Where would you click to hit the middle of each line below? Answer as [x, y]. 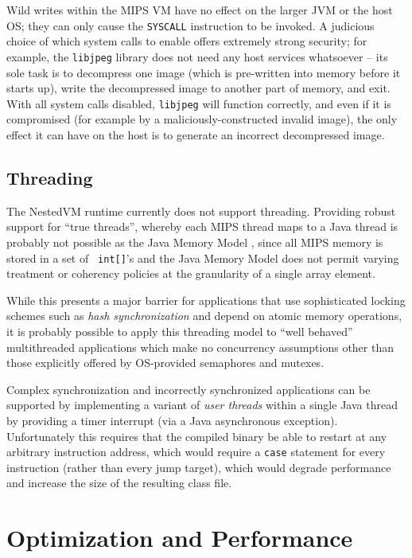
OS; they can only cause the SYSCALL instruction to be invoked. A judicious [190, 25]
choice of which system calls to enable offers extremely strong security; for [187, 41]
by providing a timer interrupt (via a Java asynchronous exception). [172, 420]
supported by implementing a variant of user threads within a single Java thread [202, 405]
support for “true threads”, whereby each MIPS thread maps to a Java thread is [202, 226]
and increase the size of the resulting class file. [119, 483]
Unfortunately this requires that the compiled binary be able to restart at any [197, 436]
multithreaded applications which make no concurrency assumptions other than [200, 347]
